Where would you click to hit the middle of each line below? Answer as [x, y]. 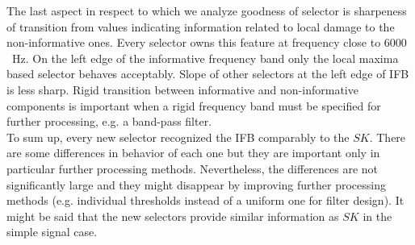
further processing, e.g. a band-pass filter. [109, 121]
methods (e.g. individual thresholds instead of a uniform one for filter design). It [205, 200]
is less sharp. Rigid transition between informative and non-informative [182, 89]
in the [377, 216]
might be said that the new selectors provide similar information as [173, 216]
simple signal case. [52, 232]
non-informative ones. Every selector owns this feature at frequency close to [194, 42]
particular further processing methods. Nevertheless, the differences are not [193, 168]
